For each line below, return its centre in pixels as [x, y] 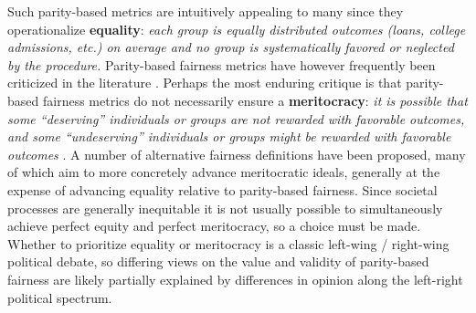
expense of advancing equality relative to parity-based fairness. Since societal [222, 189]
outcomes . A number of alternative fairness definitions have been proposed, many [237, 154]
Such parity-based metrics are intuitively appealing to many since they [206, 11]
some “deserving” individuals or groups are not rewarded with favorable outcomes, [236, 118]
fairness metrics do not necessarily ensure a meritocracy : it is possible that [255, 100]
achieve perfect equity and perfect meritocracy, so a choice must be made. [214, 226]
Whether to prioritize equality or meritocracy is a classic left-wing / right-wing [228, 243]
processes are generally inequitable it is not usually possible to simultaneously [225, 208]
